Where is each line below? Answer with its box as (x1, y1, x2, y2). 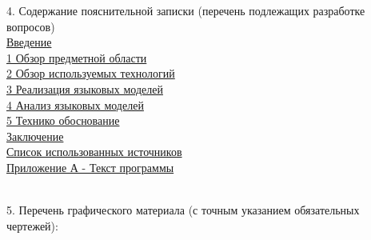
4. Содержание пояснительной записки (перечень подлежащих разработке (6, 2, 365, 18)
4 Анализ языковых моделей (6, 96, 144, 113)
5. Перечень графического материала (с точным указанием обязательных (6, 202, 360, 218)
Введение (6, 34, 52, 50)
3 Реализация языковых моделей (6, 80, 163, 97)
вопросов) (6, 18, 55, 34)
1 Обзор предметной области (6, 49, 147, 66)
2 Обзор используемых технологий (6, 65, 175, 82)
